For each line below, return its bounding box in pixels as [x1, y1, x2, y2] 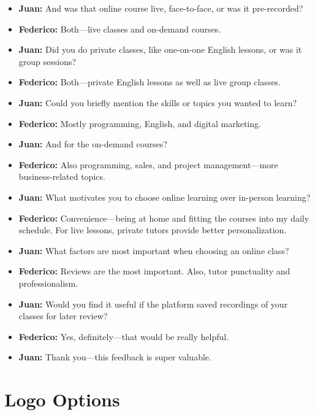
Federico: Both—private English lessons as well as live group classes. [18, 76, 281, 88]
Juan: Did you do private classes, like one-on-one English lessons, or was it [18, 43, 302, 56]
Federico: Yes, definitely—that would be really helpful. [18, 330, 229, 343]
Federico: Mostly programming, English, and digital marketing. [18, 117, 261, 130]
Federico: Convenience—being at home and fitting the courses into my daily [18, 211, 309, 224]
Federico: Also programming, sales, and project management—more [18, 158, 278, 171]
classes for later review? [18, 309, 108, 322]
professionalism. [18, 276, 78, 289]
